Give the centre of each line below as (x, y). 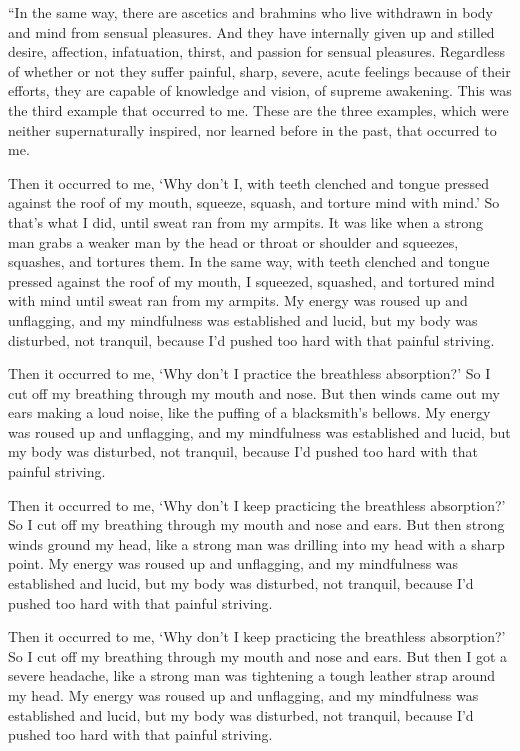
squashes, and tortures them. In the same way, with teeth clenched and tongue (249, 261)
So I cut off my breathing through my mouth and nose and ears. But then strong (256, 524)
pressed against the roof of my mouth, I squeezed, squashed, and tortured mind (251, 280)
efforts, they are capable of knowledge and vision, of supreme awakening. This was (260, 90)
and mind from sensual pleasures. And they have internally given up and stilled (251, 31)
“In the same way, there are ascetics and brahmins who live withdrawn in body (251, 12)
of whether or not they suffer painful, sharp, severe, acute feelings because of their (259, 70)
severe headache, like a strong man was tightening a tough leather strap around (251, 675)
